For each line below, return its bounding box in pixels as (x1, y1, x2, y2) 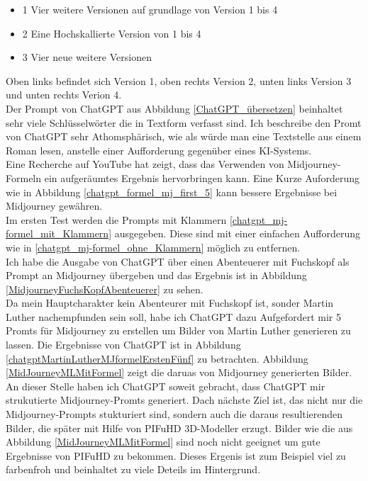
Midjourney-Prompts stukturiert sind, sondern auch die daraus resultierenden (6, 407, 343, 421)
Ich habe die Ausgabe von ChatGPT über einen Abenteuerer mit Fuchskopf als (6, 254, 350, 268)
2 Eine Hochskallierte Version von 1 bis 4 (22, 26, 201, 40)
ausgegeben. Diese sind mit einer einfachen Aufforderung (114, 226, 360, 241)
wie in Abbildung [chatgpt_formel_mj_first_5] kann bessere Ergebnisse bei (6, 184, 338, 199)
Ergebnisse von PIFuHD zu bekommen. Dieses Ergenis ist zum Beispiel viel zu (6, 448, 346, 463)
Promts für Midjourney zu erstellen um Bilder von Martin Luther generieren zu (6, 323, 351, 338)
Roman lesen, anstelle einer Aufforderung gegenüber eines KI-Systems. (6, 142, 312, 157)
